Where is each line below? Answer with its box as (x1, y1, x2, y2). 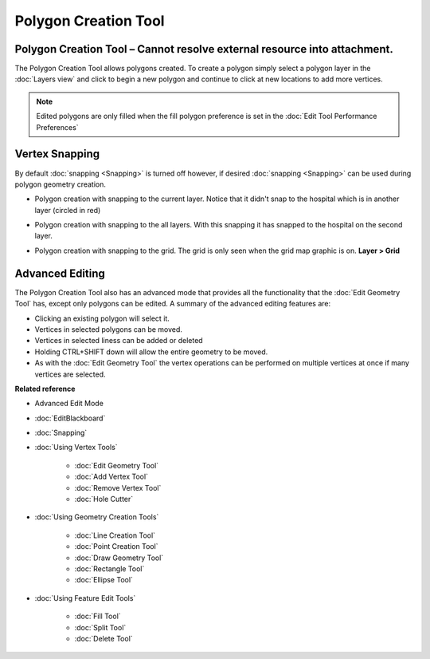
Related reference (14, 384, 76, 393)
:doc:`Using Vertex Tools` (34, 443, 119, 452)
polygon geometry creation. (14, 180, 107, 189)
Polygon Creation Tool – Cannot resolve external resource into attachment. (14, 42, 393, 56)
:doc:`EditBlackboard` (34, 413, 106, 423)
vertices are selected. (34, 369, 107, 379)
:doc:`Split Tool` (74, 622, 127, 632)
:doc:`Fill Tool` (74, 611, 121, 622)
